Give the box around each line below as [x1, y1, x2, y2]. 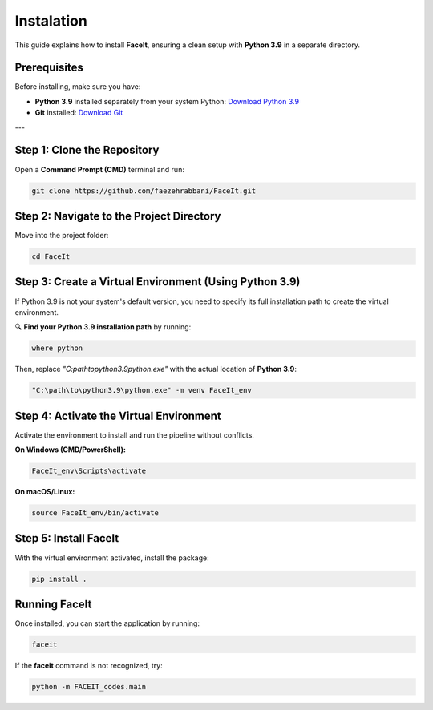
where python [31, 344, 83, 353]
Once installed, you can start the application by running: [14, 619, 200, 628]
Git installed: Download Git [34, 108, 123, 118]
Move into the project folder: [14, 231, 109, 240]
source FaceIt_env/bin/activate [31, 509, 160, 518]
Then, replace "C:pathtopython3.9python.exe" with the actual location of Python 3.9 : [14, 365, 297, 374]
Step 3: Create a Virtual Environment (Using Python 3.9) [14, 275, 301, 288]
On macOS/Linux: [14, 487, 75, 497]
